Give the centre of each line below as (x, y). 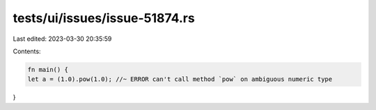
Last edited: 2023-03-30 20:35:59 (62, 39)
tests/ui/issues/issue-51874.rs (104, 18)
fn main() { (48, 70)
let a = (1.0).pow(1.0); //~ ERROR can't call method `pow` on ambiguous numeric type (180, 79)
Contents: (27, 51)
